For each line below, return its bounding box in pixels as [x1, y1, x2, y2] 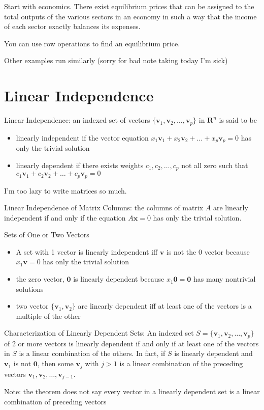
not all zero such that [181, 159, 248, 170]
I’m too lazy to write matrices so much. [4, 185, 127, 196]
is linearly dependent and [174, 348, 253, 359]
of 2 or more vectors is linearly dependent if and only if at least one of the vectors [4, 338, 259, 348]
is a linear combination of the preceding [119, 358, 243, 369]
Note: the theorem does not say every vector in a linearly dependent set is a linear [4, 386, 260, 396]
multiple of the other [16, 310, 81, 321]
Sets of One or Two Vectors [4, 229, 89, 240]
